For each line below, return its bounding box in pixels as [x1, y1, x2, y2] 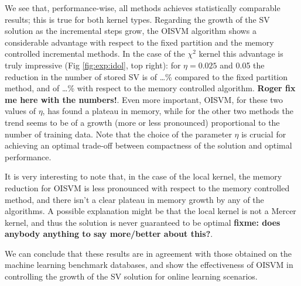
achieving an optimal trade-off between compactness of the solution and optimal [5, 139, 292, 151]
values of [5, 105, 36, 117]
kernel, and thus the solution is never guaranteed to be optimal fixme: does [5, 216, 281, 228]
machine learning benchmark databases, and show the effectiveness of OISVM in [5, 259, 293, 271]
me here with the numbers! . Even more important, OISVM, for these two [5, 93, 283, 105]
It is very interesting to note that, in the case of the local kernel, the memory [5, 170, 282, 182]
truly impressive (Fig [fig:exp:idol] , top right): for [5, 58, 181, 71]
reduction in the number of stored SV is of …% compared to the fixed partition [5, 70, 288, 82]
